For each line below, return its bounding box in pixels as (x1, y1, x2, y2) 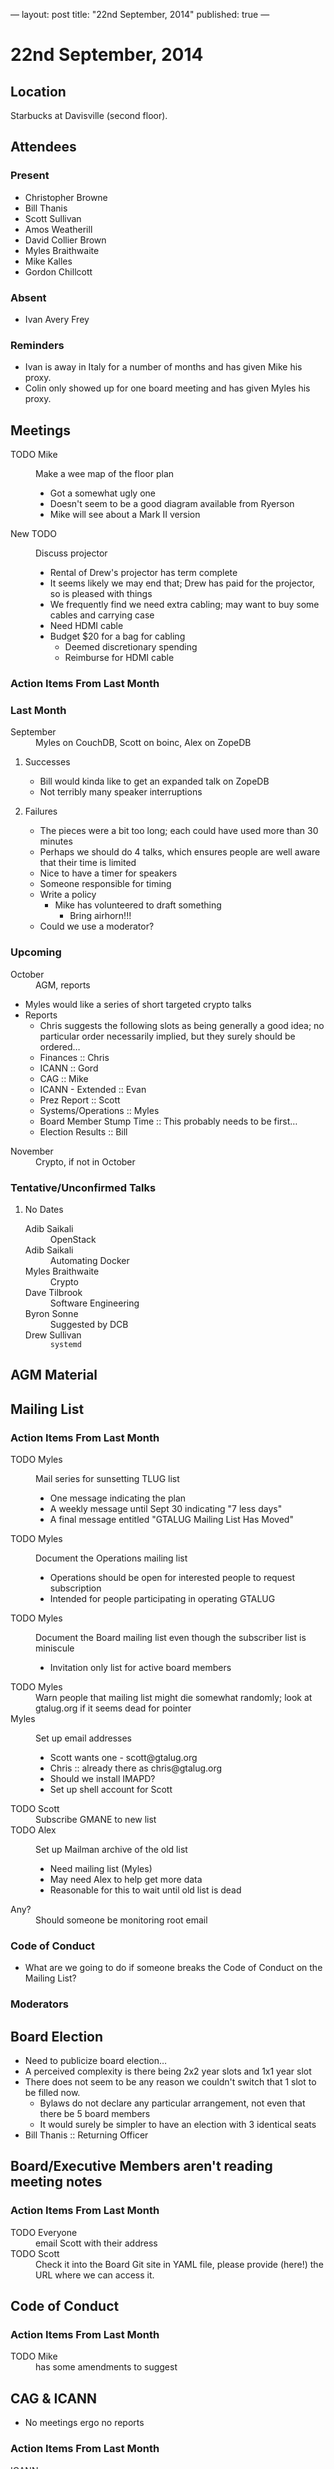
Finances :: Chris (39, 1051, 110, 1063)
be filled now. (24, 2087, 81, 2099)
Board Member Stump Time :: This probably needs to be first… (39, 1115, 298, 1127)
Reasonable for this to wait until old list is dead (49, 1884, 242, 1896)
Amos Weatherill (24, 223, 93, 235)
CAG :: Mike (39, 1072, 89, 1084)
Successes (24, 756, 71, 768)
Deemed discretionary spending (64, 641, 198, 653)
